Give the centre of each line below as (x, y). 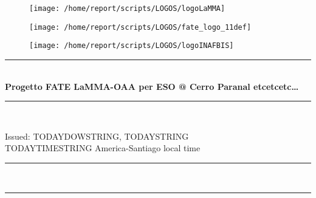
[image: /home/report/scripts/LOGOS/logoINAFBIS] (132, 46)
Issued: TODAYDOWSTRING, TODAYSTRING (97, 136)
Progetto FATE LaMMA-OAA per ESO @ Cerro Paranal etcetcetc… (152, 86)
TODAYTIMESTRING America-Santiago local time (103, 148)
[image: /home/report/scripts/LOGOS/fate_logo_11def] (140, 27)
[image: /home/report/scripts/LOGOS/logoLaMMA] (127, 9)
